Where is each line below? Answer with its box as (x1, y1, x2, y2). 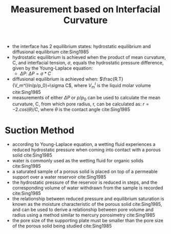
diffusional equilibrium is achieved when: (12, 76, 99, 82)
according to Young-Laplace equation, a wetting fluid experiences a (12, 141, 156, 147)
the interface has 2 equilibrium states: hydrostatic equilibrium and (12, 44, 151, 50)
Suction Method (5, 124, 75, 136)
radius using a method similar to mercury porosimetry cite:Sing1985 (12, 212, 156, 218)
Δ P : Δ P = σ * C (19, 71, 52, 77)
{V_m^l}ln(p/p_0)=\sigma (12, 82, 65, 88)
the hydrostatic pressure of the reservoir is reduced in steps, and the (12, 179, 158, 185)
